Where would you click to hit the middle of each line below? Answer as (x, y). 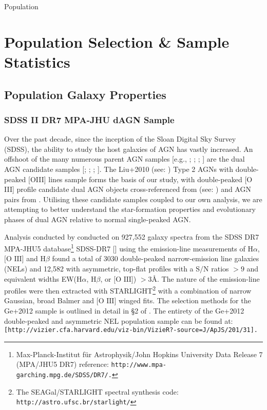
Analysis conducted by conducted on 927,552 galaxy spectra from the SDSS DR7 (132, 236)
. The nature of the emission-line (208, 278)
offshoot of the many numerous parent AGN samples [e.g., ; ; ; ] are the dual (125, 159)
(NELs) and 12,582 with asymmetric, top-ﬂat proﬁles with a (99, 268)
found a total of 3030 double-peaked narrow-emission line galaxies (156, 258)
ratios (220, 268)
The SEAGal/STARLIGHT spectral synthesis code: (97, 391)
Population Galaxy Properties (85, 94)
